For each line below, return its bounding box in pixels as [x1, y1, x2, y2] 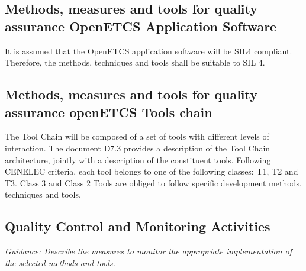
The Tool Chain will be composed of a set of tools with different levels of [5, 130, 269, 143]
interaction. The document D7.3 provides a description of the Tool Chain [5, 141, 270, 154]
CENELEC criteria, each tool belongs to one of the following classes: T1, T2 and [5, 165, 298, 178]
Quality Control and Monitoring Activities [5, 217, 270, 235]
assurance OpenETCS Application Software [5, 17, 277, 35]
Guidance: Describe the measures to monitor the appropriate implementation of [5, 245, 292, 257]
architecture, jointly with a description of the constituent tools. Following [5, 153, 271, 166]
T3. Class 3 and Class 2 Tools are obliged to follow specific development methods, [5, 176, 302, 189]
